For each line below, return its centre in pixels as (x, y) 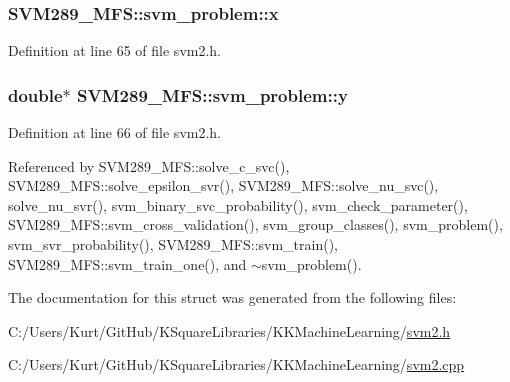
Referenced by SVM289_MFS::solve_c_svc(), (149, 165)
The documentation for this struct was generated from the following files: (232, 297)
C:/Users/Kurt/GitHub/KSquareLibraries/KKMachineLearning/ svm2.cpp (236, 364)
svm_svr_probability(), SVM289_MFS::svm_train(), (173, 244)
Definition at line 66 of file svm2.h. (115, 132)
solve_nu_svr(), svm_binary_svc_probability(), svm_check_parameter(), (238, 204)
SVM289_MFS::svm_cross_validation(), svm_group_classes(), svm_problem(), (255, 224)
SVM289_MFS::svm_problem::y (212, 94)
